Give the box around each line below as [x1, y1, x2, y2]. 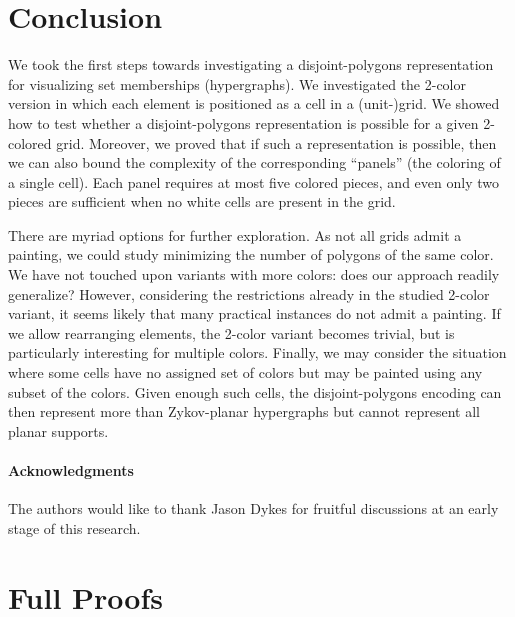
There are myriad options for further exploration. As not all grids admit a [8, 224, 462, 245]
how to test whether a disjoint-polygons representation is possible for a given [8, 112, 479, 133]
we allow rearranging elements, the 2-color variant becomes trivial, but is [8, 322, 455, 343]
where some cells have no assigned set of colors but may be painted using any [8, 362, 483, 383]
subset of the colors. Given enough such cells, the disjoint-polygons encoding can [8, 381, 502, 402]
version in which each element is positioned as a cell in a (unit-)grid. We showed [8, 93, 500, 114]
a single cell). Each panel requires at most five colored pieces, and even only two [8, 171, 499, 192]
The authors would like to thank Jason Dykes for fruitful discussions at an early [8, 498, 499, 519]
